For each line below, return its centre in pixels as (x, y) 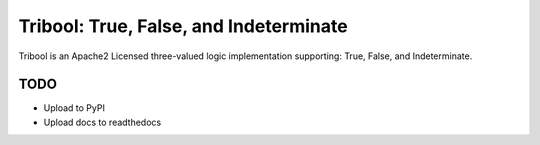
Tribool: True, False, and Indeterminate (183, 26)
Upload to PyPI (74, 108)
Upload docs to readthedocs (102, 122)
